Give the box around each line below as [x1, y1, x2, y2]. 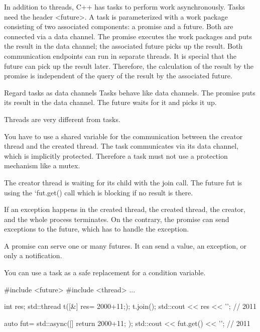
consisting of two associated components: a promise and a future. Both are [4, 21, 233, 32]
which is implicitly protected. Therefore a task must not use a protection [4, 150, 228, 161]
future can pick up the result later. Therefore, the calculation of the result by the [4, 60, 254, 71]
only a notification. [4, 250, 62, 261]
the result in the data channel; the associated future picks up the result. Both [4, 41, 243, 51]
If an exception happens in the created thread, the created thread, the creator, [4, 204, 245, 214]
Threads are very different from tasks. [4, 114, 120, 124]
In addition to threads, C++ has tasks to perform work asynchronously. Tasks [4, 2, 245, 12]
